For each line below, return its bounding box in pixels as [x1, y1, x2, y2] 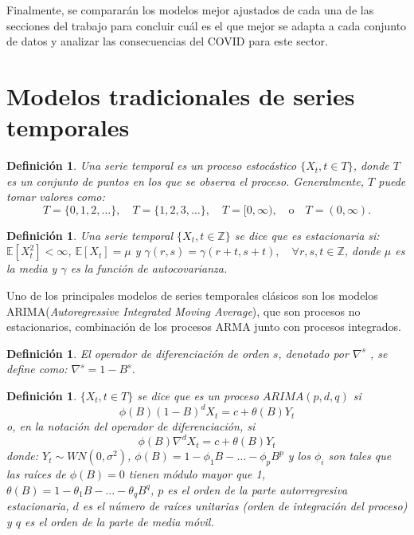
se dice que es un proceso [137, 387, 259, 404]
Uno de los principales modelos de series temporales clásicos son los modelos [6, 287, 378, 304]
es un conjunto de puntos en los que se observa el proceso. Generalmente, [6, 172, 365, 189]
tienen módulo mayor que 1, [128, 466, 266, 482]
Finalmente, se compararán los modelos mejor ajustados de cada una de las [6, 2, 374, 18]
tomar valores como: [6, 188, 105, 205]
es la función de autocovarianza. [70, 260, 228, 277]
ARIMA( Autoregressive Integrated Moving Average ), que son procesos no [6, 302, 361, 319]
